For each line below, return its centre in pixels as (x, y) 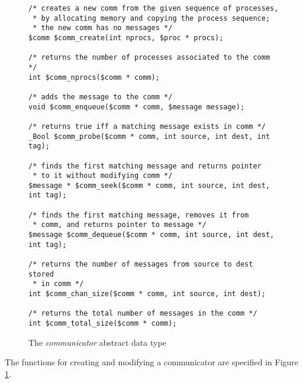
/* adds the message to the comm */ (101, 97)
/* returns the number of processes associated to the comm (149, 58)
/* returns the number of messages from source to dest (141, 264)
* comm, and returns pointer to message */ (120, 225)
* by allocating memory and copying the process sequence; (151, 18)
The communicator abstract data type (97, 342)
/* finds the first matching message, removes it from (139, 215)
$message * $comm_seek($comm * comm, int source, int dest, (149, 185)
